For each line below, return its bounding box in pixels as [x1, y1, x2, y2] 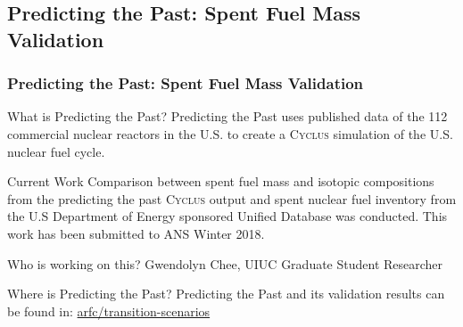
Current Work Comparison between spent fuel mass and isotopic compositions [7, 172, 434, 191]
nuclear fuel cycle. [7, 142, 105, 160]
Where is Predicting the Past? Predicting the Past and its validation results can [7, 284, 445, 303]
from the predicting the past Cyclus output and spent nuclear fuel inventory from [7, 189, 457, 208]
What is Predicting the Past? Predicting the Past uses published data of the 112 [7, 107, 448, 126]
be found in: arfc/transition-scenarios [7, 301, 211, 320]
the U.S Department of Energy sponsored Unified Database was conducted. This [7, 207, 448, 225]
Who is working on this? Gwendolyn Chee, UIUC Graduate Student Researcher [7, 254, 443, 273]
